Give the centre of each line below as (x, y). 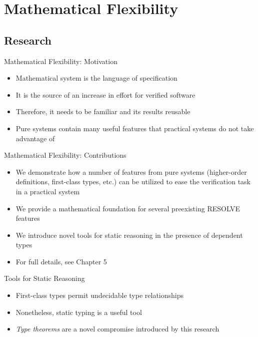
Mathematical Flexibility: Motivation (61, 61)
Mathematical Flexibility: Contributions (65, 155)
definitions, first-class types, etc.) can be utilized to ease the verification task (133, 182)
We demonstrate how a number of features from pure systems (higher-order (131, 172)
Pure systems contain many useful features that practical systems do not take (135, 128)
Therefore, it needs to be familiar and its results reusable (103, 111)
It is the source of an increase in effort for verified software (105, 94)
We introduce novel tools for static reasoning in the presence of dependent (129, 235)
